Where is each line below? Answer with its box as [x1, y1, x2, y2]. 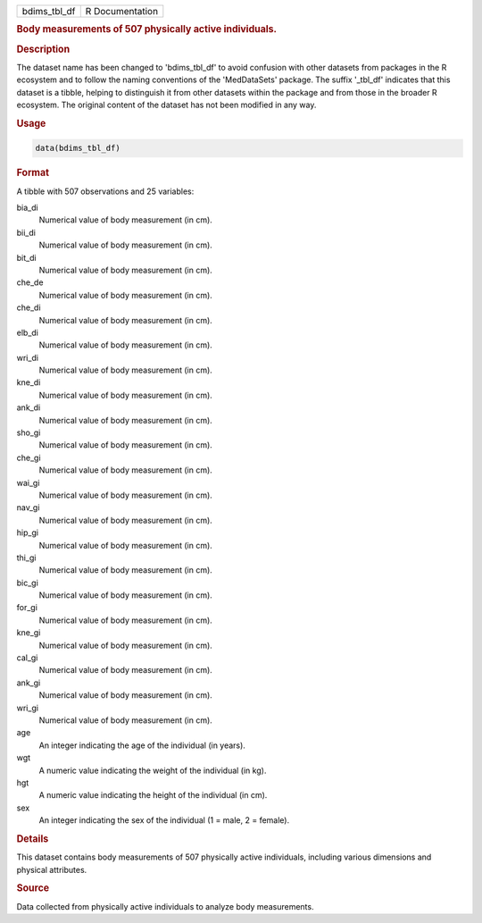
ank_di [16, 402, 41, 413]
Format [16, 166, 49, 179]
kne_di [16, 377, 41, 388]
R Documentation [85, 5, 159, 17]
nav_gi [16, 502, 40, 513]
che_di [16, 302, 41, 313]
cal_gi [16, 652, 38, 663]
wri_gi [16, 702, 39, 713]
